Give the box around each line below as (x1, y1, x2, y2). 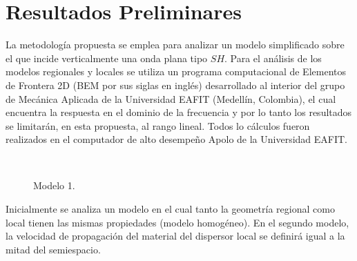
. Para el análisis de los (224, 50, 322, 65)
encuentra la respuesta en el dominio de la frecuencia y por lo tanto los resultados (6, 105, 352, 119)
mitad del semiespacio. (6, 242, 101, 256)
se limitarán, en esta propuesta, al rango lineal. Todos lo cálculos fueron (6, 118, 310, 133)
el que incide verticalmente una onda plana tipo (6, 50, 208, 65)
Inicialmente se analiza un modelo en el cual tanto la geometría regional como (6, 202, 335, 216)
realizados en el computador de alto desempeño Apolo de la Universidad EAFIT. (6, 132, 348, 146)
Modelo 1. (33, 178, 75, 193)
